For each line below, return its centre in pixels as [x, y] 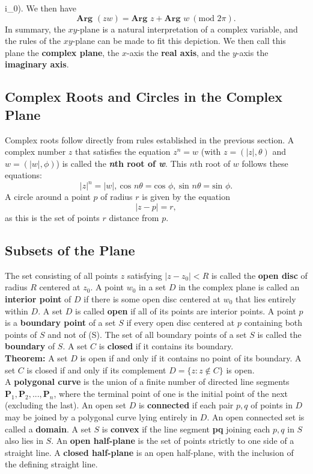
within [17, 310]
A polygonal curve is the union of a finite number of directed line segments [147, 382]
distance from [134, 218]
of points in [272, 405]
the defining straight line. [51, 464]
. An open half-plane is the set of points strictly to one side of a [173, 441]
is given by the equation [186, 197]
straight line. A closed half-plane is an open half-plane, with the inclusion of [149, 452]
